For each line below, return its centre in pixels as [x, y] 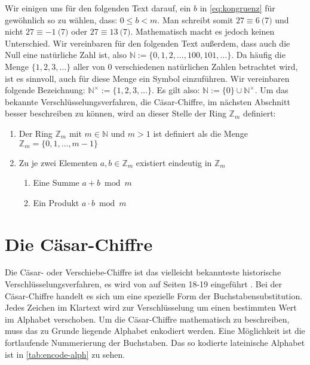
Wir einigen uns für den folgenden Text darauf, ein [98, 8]
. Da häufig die [258, 55]
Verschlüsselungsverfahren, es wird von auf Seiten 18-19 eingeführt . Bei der [143, 284]
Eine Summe [56, 183]
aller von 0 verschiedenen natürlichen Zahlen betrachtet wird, [185, 66]
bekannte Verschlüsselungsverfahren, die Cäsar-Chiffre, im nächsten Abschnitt [148, 101]
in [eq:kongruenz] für [237, 8]
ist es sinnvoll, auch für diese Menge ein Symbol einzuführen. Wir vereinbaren [147, 78]
